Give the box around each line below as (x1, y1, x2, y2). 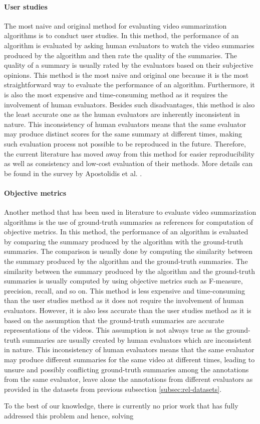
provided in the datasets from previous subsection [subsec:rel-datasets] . (4, 383, 222, 394)
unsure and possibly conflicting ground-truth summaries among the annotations (4, 364, 249, 374)
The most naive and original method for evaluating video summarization (4, 20, 227, 31)
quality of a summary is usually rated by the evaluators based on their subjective (4, 60, 253, 70)
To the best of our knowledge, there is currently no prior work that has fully (4, 400, 238, 411)
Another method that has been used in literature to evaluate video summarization (4, 207, 256, 217)
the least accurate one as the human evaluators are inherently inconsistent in (4, 109, 240, 119)
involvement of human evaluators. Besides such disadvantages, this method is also (4, 99, 255, 109)
